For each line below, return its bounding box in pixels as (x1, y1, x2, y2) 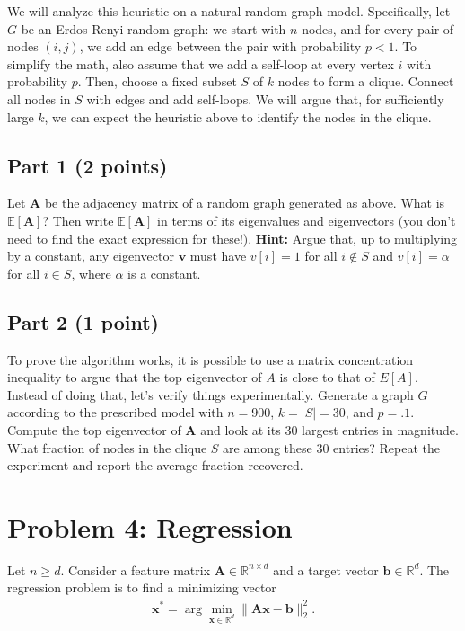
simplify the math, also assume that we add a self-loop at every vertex (7, 54, 394, 73)
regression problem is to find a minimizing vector (7, 578, 276, 597)
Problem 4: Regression (7, 508, 293, 545)
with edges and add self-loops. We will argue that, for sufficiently (86, 89, 444, 108)
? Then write (42, 210, 114, 229)
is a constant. (127, 263, 201, 282)
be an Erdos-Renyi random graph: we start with (21, 19, 286, 38)
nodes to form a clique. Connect (277, 72, 454, 91)
